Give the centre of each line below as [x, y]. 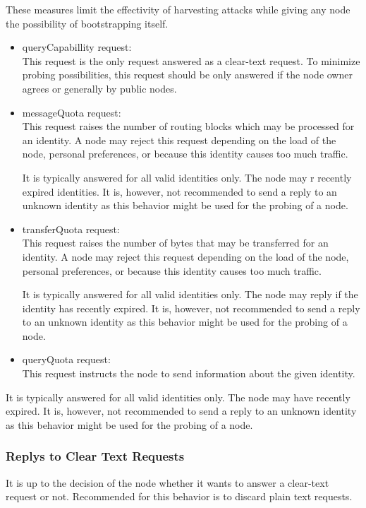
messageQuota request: [72, 112]
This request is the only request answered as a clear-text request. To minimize [191, 60]
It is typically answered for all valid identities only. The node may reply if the [190, 294]
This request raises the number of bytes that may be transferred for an [175, 243]
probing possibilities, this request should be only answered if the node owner [187, 75]
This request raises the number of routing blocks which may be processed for [188, 126]
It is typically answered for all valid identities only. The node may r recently [187, 177]
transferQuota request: [71, 229]
